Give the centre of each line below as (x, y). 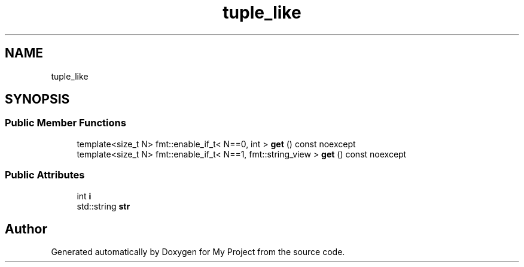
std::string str (103, 206)
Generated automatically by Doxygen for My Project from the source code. (198, 252)
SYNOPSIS (37, 99)
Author (26, 229)
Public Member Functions (65, 123)
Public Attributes (45, 175)
